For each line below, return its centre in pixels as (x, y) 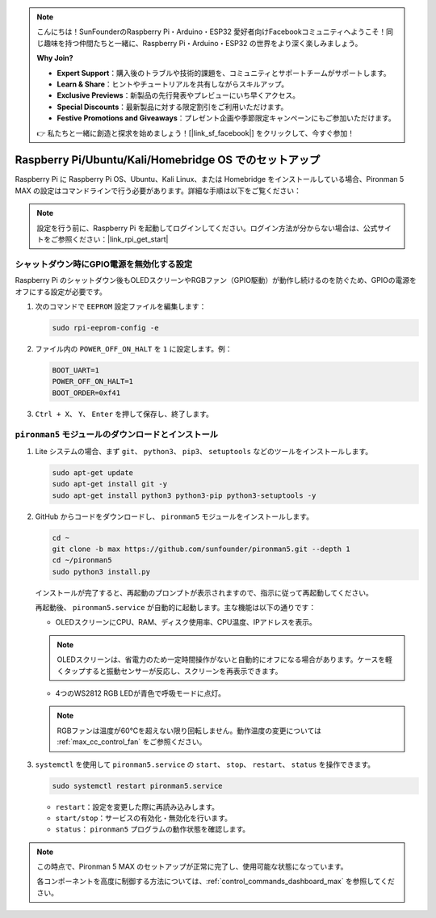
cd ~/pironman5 (82, 560)
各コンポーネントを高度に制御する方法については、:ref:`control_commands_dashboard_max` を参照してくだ (216, 882)
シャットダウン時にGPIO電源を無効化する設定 (104, 264)
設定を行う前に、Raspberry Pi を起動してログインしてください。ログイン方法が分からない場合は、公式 (207, 228)
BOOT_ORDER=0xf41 (86, 393)
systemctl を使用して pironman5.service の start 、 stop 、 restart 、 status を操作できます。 (205, 764)
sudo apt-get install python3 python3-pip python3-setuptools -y (184, 495)
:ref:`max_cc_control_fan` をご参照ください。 (132, 742)
